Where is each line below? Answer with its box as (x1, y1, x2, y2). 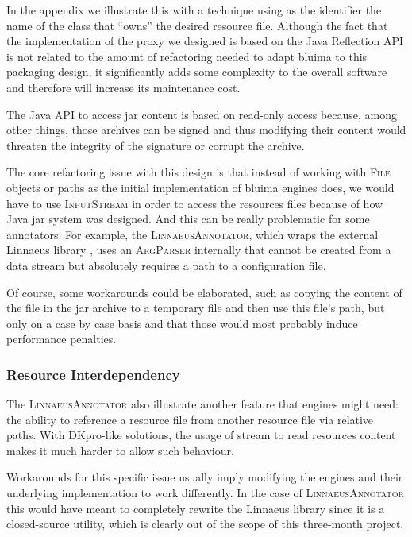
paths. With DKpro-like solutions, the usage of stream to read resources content (6, 427, 396, 443)
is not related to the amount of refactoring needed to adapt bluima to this (6, 48, 368, 64)
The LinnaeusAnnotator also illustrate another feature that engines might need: (6, 396, 399, 412)
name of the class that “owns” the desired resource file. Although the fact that (6, 17, 388, 33)
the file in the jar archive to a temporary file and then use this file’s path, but (6, 299, 385, 316)
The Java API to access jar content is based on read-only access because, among (6, 106, 398, 122)
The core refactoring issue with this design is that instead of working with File (6, 164, 391, 180)
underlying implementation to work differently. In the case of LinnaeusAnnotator (6, 485, 404, 501)
